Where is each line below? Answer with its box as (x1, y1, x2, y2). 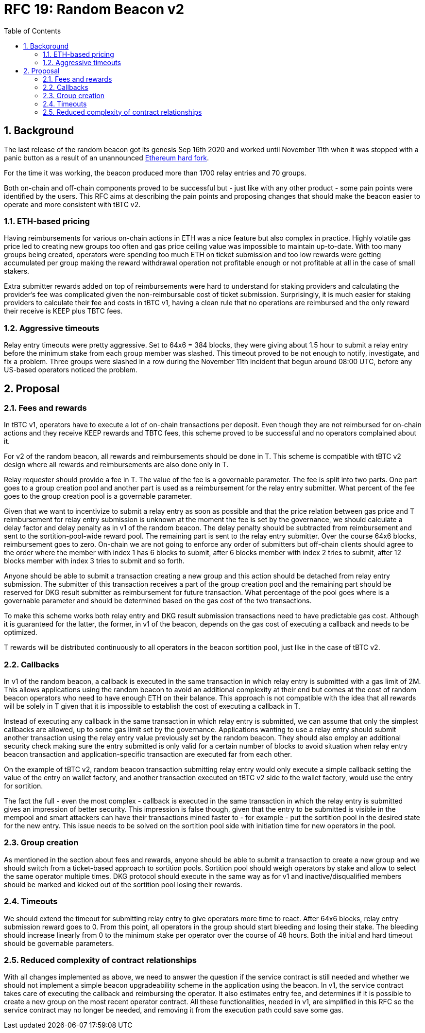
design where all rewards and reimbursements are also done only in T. (4, 460, 229, 469)
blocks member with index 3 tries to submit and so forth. (4, 557, 185, 565)
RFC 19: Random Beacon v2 (4, 1, 185, 18)
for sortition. (4, 782, 43, 790)
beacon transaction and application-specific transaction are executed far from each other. (4, 750, 292, 759)
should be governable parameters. (4, 939, 114, 947)
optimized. (4, 628, 37, 637)
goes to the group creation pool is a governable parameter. (4, 492, 192, 501)
